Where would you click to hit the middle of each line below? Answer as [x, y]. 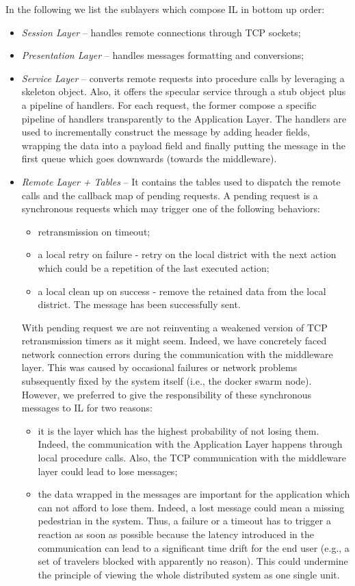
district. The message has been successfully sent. [139, 304]
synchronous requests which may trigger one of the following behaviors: [171, 208]
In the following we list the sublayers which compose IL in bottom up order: [165, 9]
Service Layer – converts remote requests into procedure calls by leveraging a [183, 78]
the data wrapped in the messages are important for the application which [194, 494]
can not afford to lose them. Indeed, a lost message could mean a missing [191, 507]
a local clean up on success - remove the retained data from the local [182, 291]
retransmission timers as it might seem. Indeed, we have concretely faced [174, 341]
